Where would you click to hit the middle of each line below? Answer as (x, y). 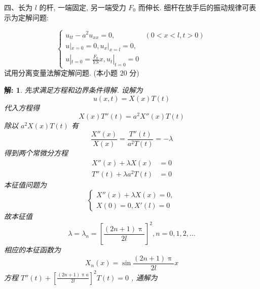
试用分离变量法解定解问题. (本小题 (61, 73)
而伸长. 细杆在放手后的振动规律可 (194, 7)
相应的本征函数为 (32, 250)
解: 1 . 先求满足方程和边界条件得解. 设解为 (73, 90)
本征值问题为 (25, 184)
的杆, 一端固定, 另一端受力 (83, 7)
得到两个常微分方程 (36, 152)
